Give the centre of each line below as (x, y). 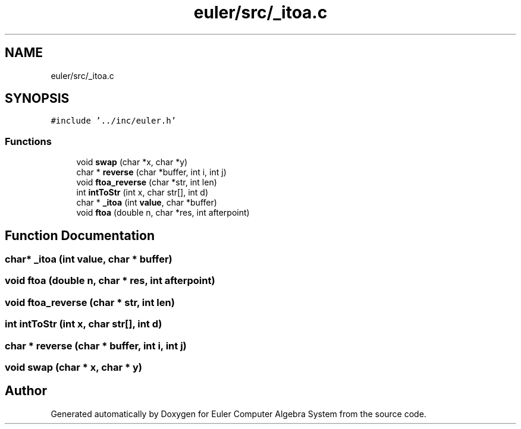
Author (26, 391)
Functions (28, 141)
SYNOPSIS (37, 99)
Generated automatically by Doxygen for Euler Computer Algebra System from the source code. (238, 414)
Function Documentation (80, 235)
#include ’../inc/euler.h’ (114, 121)
